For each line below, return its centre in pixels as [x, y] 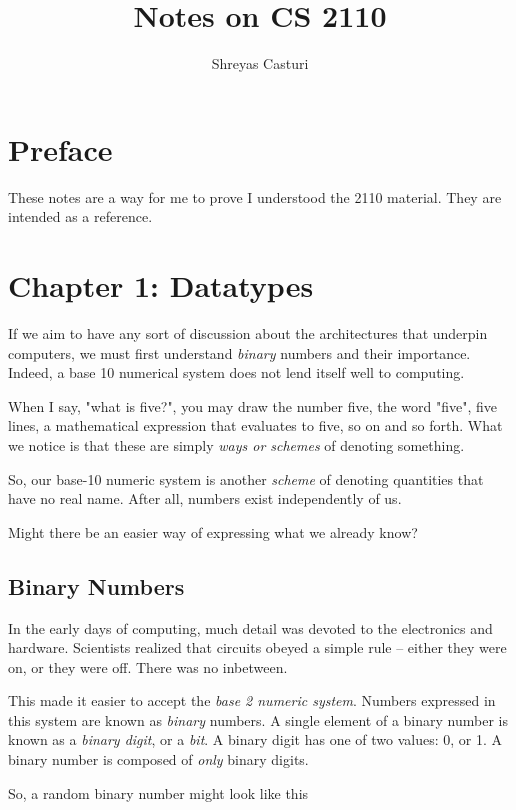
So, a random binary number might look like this [158, 792]
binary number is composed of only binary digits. [158, 759]
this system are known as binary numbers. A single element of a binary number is [258, 719]
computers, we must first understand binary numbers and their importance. [239, 352]
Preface [60, 148]
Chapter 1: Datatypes [161, 285]
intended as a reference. [80, 216]
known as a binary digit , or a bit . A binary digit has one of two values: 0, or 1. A [255, 739]
